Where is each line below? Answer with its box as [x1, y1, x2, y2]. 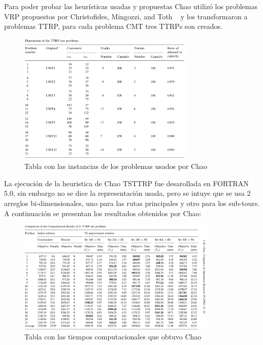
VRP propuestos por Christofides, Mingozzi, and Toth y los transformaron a [4, 11, 248, 21]
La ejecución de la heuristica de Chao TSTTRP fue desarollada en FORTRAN [4, 178, 249, 188]
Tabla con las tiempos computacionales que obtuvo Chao [24, 331, 202, 342]
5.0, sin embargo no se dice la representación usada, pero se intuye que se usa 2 [4, 188, 251, 198]
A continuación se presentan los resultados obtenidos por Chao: [4, 208, 202, 218]
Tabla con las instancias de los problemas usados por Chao [24, 161, 207, 171]
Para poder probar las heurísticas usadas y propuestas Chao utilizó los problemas [4, 1, 257, 11]
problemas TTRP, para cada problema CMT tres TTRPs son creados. [4, 21, 222, 31]
